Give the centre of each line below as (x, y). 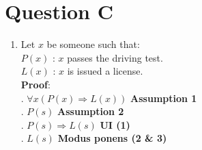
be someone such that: (93, 44)
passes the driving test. (115, 57)
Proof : (35, 84)
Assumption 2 (91, 111)
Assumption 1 (164, 98)
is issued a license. (105, 71)
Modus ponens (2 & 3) (112, 138)
